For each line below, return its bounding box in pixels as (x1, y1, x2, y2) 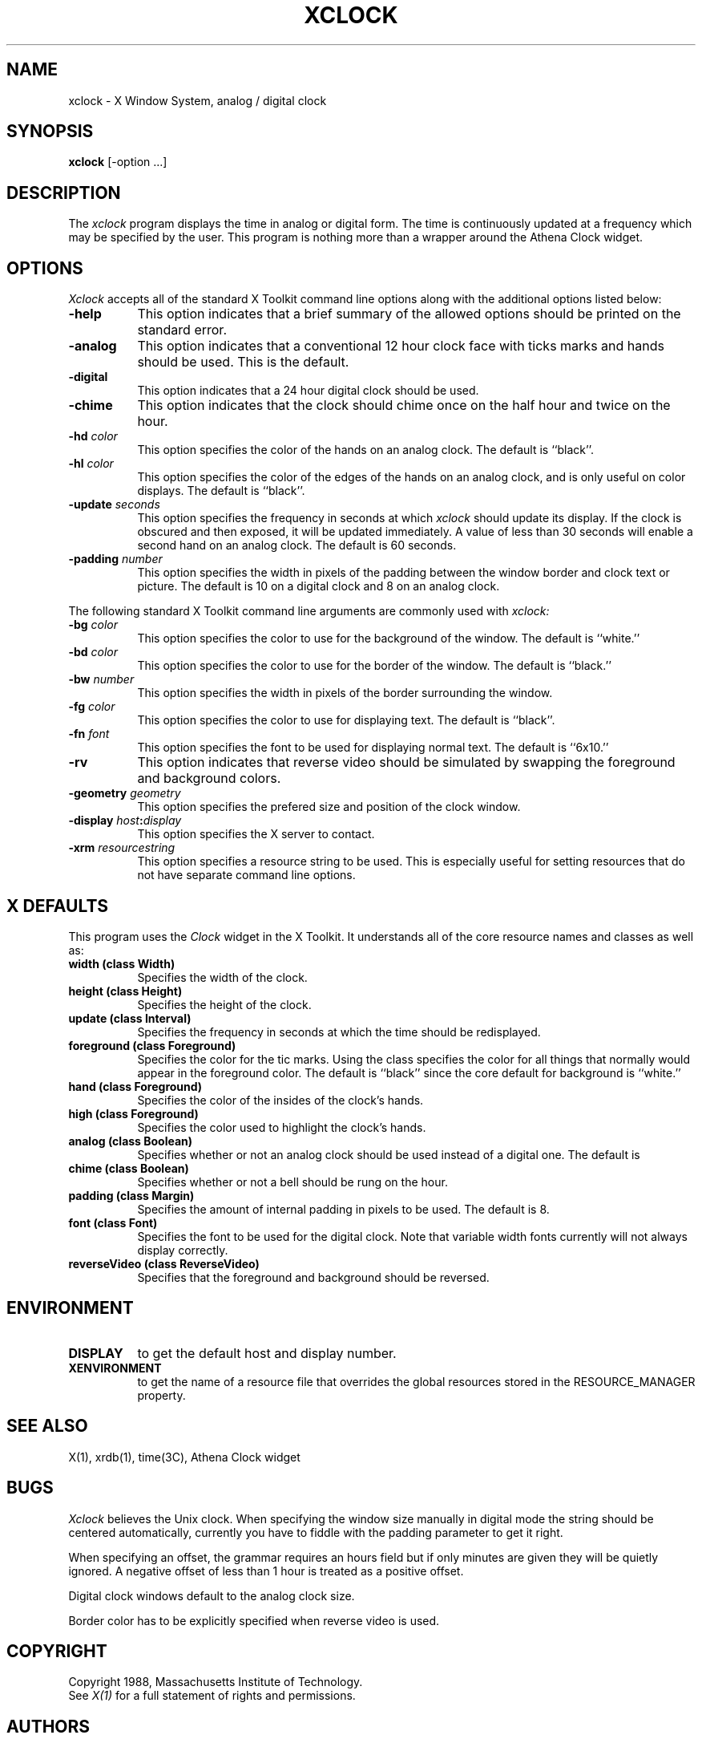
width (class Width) (68, 956, 175, 971)
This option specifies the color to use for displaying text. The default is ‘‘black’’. (137, 713, 555, 728)
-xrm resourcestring (68, 841, 175, 855)
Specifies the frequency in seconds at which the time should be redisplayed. (137, 1024, 541, 1039)
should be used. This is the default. (137, 354, 349, 371)
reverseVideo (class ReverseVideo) (68, 1256, 260, 1271)
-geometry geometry (68, 786, 181, 801)
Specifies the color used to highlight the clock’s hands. (137, 1120, 426, 1134)
